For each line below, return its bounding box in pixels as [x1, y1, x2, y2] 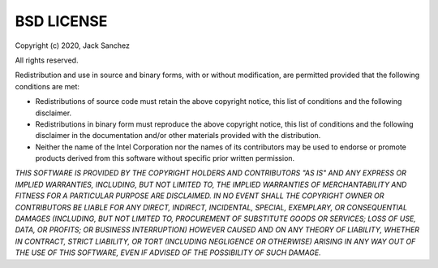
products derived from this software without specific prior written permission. [35, 153, 295, 163]
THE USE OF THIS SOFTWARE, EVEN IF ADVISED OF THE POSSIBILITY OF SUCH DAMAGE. [15, 248, 321, 257]
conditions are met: [15, 81, 80, 91]
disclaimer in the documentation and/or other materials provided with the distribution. [35, 131, 321, 140]
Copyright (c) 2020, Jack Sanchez [15, 41, 130, 50]
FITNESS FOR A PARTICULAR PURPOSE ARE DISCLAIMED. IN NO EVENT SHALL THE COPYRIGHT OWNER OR [15, 191, 384, 201]
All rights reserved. [15, 55, 79, 65]
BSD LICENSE [15, 12, 108, 30]
